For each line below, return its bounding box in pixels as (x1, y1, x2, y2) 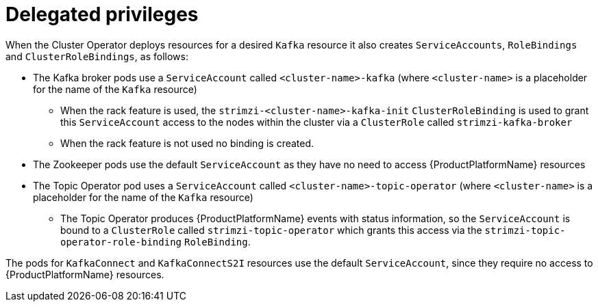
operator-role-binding (60, 236, 182, 248)
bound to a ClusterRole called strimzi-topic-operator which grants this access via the (60, 224, 482, 236)
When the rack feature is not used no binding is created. (60, 137, 314, 149)
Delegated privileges (5, 3, 199, 26)
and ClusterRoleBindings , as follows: (5, 50, 188, 62)
